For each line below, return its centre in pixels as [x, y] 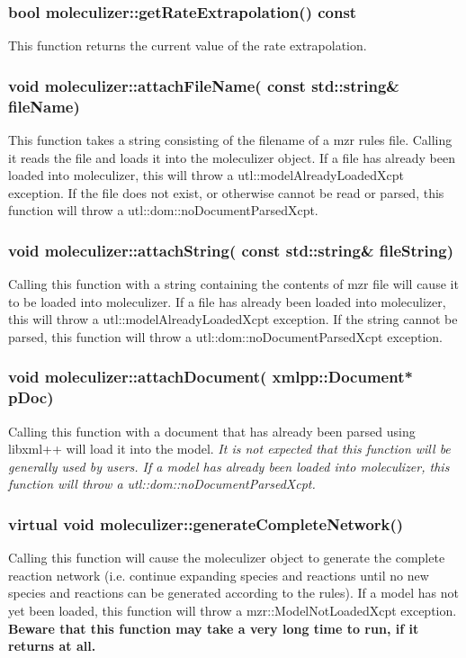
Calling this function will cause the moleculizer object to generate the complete [227, 558]
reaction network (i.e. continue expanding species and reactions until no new [219, 575]
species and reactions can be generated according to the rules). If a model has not [234, 593]
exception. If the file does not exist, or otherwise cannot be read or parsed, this [226, 192]
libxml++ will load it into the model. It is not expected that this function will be [229, 449]
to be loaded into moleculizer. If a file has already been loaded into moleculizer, [227, 301]
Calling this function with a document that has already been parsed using [212, 431]
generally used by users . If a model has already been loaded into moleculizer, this [229, 466]
